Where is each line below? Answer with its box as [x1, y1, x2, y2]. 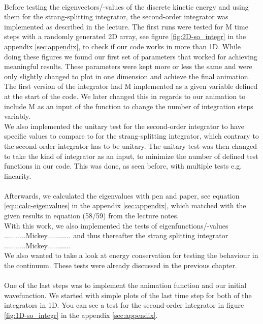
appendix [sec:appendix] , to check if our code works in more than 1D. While [4, 41, 241, 51]
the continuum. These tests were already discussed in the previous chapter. [4, 260, 237, 271]
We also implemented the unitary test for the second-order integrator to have [4, 120, 244, 131]
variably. [4, 111, 30, 121]
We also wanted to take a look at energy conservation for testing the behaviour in [4, 250, 258, 261]
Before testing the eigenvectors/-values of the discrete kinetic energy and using [4, 1, 249, 12]
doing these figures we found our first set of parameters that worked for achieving [4, 51, 257, 61]
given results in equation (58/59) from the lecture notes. [4, 210, 179, 221]
